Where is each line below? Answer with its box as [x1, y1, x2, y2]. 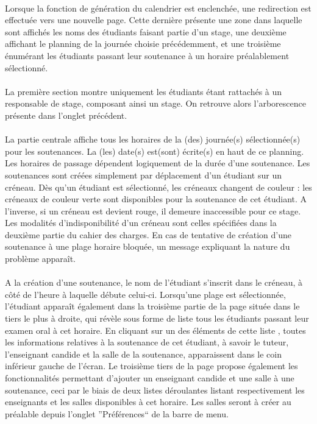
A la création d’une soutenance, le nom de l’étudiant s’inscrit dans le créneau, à [5, 276, 303, 289]
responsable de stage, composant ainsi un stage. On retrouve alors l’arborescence [5, 97, 306, 110]
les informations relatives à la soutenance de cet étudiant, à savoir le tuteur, [5, 336, 289, 348]
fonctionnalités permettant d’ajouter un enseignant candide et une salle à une [5, 372, 294, 384]
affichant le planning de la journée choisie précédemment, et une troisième [5, 37, 281, 50]
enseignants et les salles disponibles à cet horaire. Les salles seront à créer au [5, 395, 291, 408]
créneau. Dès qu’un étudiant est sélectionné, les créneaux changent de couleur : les [5, 180, 312, 193]
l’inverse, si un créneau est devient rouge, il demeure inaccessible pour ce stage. [5, 204, 301, 217]
